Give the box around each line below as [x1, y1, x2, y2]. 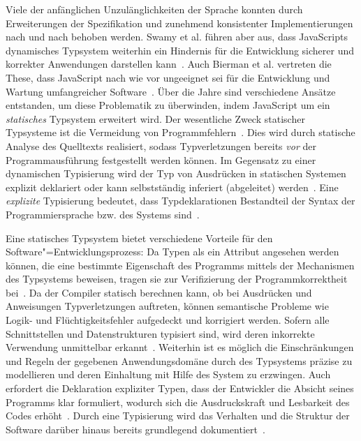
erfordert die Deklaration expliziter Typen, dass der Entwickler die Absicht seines [6, 381, 354, 396]
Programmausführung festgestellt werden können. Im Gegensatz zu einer [6, 152, 316, 167]
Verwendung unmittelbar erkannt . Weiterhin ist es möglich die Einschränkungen [6, 340, 354, 354]
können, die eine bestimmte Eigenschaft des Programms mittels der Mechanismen [6, 257, 355, 272]
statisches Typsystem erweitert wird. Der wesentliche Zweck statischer [6, 111, 305, 126]
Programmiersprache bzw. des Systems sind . [6, 207, 200, 221]
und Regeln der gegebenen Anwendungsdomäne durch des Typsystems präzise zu [6, 353, 353, 368]
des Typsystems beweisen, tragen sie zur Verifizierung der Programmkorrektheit [6, 271, 348, 286]
